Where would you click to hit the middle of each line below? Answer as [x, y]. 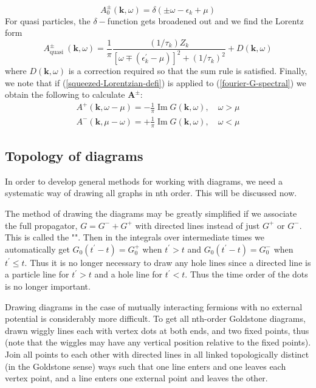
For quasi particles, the [48, 20]
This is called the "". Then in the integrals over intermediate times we [135, 237]
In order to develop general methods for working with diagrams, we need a [144, 181]
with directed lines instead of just [197, 225]
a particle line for [37, 274]
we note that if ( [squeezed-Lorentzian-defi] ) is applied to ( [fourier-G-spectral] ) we [156, 82]
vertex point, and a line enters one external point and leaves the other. [136, 378]
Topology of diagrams [74, 156]
